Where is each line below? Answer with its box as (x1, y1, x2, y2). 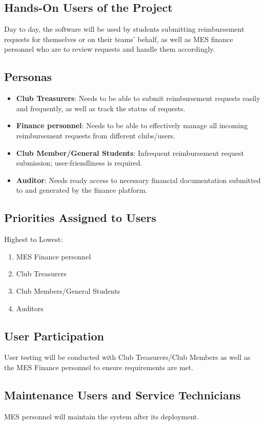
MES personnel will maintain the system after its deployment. (4, 411, 199, 421)
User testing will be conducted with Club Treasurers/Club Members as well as (4, 352, 251, 362)
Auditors (16, 302, 44, 313)
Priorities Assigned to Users (4, 210, 156, 226)
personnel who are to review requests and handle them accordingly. (4, 44, 215, 54)
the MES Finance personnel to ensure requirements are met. (4, 361, 194, 372)
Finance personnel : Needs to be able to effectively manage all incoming (16, 120, 248, 131)
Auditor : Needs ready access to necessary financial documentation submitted (16, 174, 261, 185)
